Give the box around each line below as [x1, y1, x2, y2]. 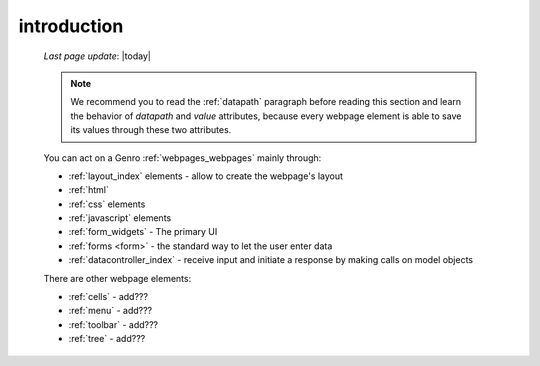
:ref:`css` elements [68, 198, 146, 210]
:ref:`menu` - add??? [68, 305, 153, 317]
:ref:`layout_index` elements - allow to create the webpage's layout [68, 170, 344, 182]
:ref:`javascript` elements [68, 212, 172, 224]
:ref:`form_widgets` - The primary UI [68, 226, 218, 238]
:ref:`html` [68, 184, 109, 196]
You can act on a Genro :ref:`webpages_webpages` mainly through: [43, 151, 322, 164]
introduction [18, 15, 124, 37]
